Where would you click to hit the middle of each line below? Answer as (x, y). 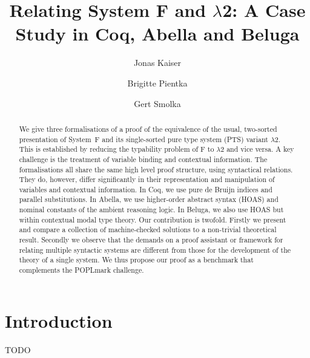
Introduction (59, 320)
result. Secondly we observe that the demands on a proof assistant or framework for (151, 240)
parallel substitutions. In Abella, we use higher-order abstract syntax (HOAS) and (149, 199)
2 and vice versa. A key (257, 149)
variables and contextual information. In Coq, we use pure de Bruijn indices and (146, 189)
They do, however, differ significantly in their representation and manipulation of (147, 179)
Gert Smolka (157, 103)
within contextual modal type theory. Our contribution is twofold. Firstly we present (153, 219)
